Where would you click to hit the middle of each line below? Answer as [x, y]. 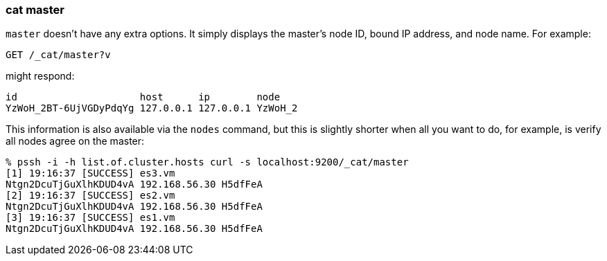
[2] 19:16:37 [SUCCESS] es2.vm [90, 196]
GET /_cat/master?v [58, 55]
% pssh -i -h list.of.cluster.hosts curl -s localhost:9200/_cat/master [207, 162]
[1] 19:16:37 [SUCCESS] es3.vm [90, 173]
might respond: [40, 76]
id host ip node [143, 97]
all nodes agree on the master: [75, 141]
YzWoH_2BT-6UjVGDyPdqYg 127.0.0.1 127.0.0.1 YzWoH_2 [152, 108]
